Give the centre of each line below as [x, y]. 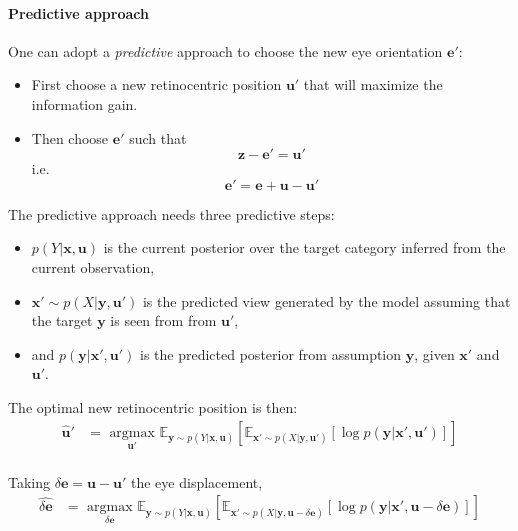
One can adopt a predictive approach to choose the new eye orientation [225, 50]
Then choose [70, 137]
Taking [29, 481]
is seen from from [163, 320]
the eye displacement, [197, 481]
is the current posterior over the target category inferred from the [304, 247]
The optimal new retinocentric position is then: [153, 406]
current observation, [93, 266]
